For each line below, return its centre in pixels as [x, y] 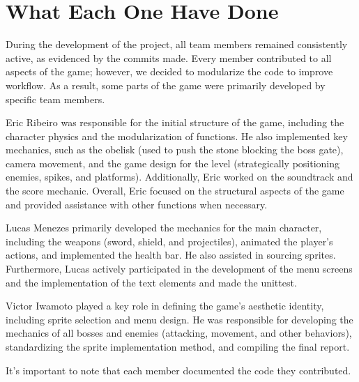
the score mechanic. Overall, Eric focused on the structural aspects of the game [175, 191]
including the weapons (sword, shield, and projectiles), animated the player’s [169, 241]
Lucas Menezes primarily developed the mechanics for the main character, [164, 228]
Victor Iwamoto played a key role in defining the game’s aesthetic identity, [165, 306]
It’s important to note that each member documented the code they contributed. [178, 370]
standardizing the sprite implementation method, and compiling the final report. [178, 346]
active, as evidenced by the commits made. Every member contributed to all [169, 58]
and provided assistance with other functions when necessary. [137, 204]
